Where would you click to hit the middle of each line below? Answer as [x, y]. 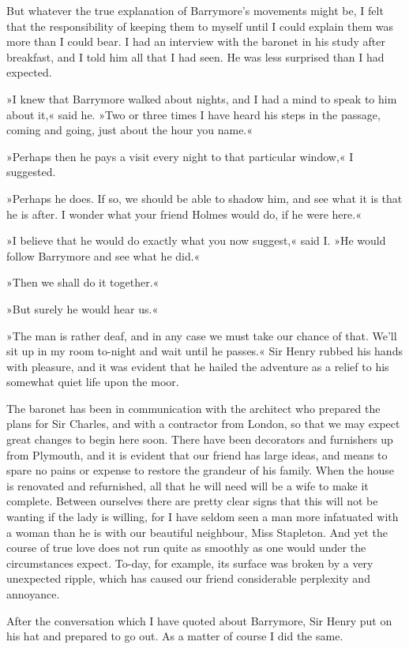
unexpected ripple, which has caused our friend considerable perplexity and [188, 578]
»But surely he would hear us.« [83, 308]
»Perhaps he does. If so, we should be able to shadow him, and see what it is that [204, 198]
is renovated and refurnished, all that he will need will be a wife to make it [188, 485]
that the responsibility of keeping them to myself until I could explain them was [200, 26]
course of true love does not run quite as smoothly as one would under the [186, 548]
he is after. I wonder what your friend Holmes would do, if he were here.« [184, 214]
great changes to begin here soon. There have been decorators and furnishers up [200, 439]
